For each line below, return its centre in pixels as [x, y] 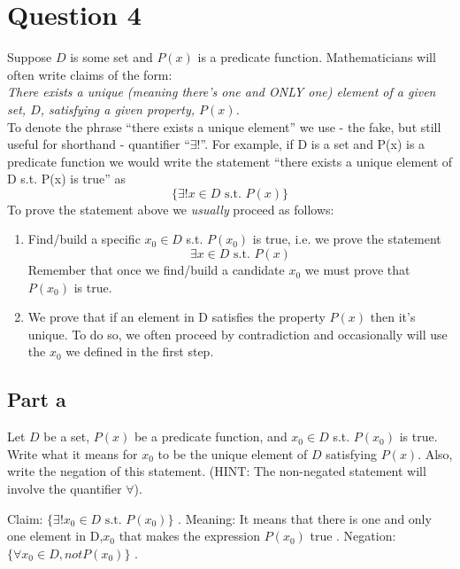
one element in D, [55, 536]
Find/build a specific [84, 239]
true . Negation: [353, 536]
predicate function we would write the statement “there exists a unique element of [230, 161]
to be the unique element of [233, 453]
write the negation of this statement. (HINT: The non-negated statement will [217, 471]
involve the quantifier [65, 489]
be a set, [67, 436]
